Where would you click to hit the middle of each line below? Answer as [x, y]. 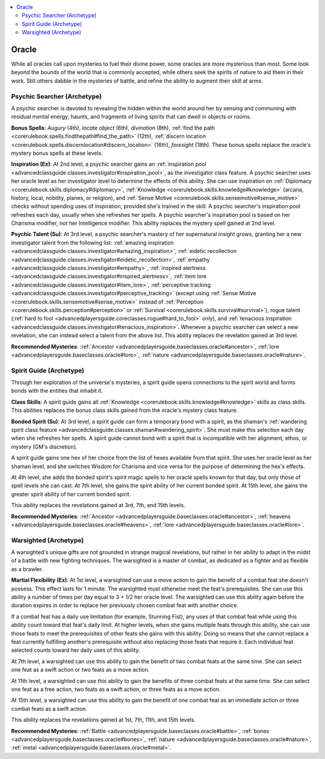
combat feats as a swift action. [49, 708]
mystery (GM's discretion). [44, 446]
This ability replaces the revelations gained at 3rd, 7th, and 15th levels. [98, 505]
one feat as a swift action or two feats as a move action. [80, 670]
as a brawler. [27, 569]
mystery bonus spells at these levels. [57, 153]
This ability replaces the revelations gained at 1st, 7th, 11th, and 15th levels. [103, 720]
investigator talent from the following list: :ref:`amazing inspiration [92, 242]
